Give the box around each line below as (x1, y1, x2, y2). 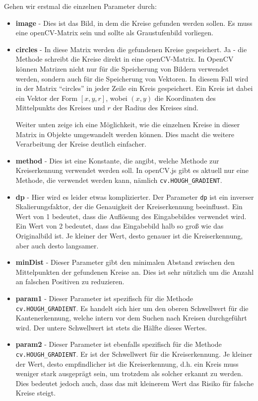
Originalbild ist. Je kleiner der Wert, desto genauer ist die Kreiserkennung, (15, 231, 243, 241)
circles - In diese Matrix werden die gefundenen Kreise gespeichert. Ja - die (15, 44, 247, 54)
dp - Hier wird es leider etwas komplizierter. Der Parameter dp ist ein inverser (15, 191, 254, 202)
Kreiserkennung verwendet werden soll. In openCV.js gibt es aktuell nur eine (15, 165, 249, 175)
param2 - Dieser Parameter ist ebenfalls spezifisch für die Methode (15, 339, 222, 349)
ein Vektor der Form (15, 92, 78, 103)
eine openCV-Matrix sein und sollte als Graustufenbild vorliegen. (15, 27, 213, 38)
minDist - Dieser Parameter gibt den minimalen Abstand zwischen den (15, 257, 235, 267)
